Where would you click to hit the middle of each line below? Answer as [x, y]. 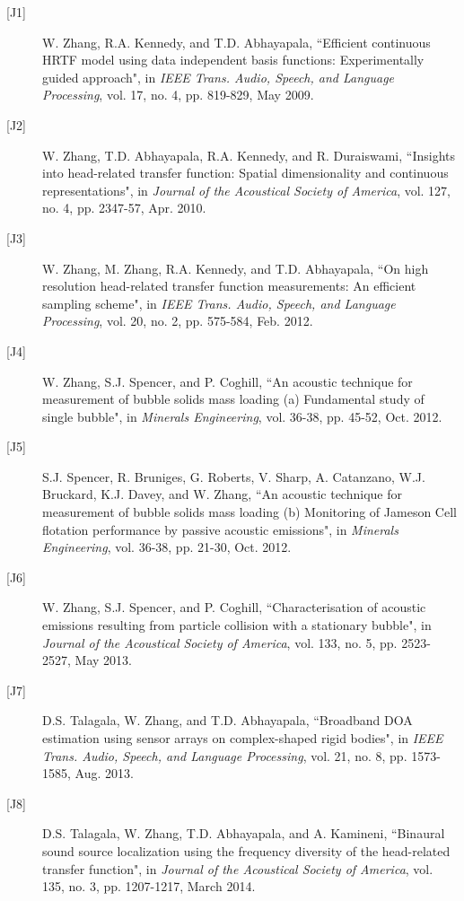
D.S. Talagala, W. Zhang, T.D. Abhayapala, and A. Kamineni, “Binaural [244, 833]
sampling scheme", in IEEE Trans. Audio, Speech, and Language [219, 303]
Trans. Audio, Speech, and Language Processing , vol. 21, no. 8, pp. [225, 755]
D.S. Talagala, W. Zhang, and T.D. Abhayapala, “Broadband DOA [228, 720]
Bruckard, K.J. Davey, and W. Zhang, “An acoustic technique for [222, 494]
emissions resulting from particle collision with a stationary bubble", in [237, 625]
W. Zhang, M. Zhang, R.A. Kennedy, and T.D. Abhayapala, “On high [236, 268]
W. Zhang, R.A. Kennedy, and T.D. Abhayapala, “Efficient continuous [236, 42]
